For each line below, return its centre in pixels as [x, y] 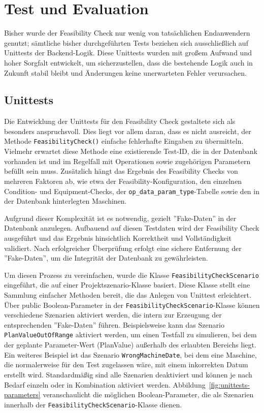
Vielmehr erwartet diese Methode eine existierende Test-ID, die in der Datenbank [131, 151]
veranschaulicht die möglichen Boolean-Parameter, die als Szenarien [148, 394]
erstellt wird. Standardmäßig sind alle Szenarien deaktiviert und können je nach [128, 374]
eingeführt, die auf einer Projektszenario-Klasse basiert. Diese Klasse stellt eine [127, 285]
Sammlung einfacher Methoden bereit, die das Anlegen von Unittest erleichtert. [128, 294]
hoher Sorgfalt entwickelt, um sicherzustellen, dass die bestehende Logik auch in [128, 62]
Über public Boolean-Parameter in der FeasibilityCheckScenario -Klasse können [132, 305]
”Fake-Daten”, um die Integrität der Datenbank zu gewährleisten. [106, 258]
